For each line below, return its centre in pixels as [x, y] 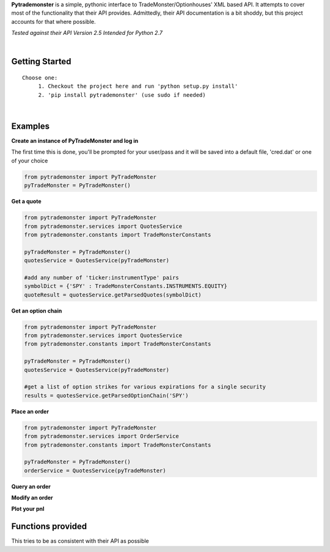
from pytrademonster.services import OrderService [102, 436]
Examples [31, 126]
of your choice [30, 161]
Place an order [30, 411]
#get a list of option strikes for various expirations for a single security [145, 387]
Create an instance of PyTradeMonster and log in [75, 141]
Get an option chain [37, 311]
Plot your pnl [28, 509]
